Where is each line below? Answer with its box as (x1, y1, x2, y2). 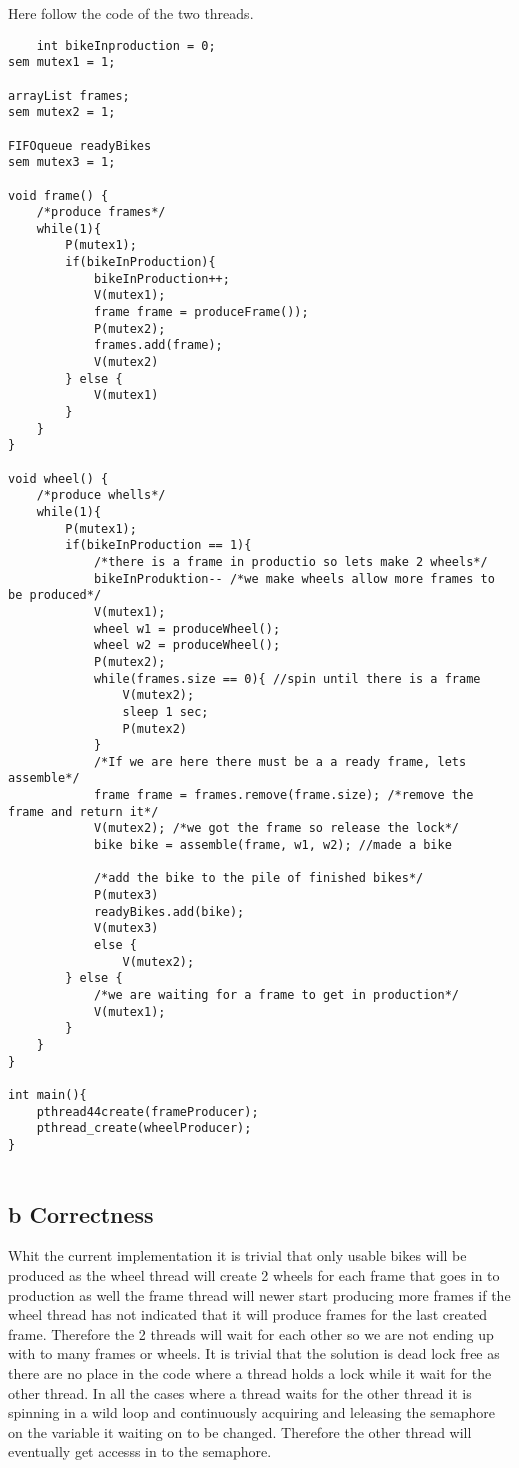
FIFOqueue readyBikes (8, 138, 152, 153)
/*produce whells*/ (36, 488, 166, 503)
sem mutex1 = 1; (8, 55, 116, 70)
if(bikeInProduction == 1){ (65, 538, 252, 553)
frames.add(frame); (93, 338, 223, 353)
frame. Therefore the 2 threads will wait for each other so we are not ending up (8, 1323, 494, 1344)
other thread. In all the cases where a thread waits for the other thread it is (8, 1382, 472, 1403)
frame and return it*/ (8, 804, 159, 819)
